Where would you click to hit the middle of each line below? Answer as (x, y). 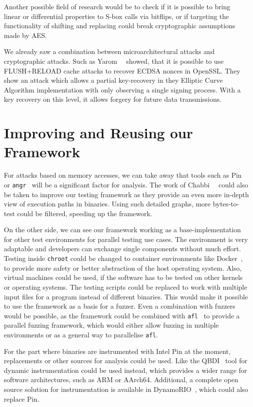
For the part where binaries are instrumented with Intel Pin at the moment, (117, 351)
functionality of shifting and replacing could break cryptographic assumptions (120, 26)
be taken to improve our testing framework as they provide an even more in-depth (126, 194)
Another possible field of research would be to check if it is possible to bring (117, 6)
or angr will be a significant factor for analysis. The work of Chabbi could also (126, 184)
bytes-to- (226, 204)
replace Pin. (22, 398)
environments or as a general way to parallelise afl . (81, 334)
